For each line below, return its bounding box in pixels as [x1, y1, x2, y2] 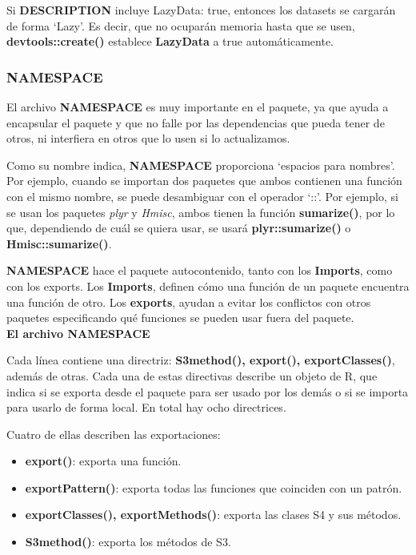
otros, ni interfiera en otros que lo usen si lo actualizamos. [6, 130, 290, 147]
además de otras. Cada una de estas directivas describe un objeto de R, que [6, 367, 378, 384]
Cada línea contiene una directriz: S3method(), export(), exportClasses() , [6, 352, 395, 368]
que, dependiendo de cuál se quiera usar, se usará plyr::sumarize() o [6, 219, 351, 236]
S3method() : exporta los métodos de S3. [25, 533, 231, 550]
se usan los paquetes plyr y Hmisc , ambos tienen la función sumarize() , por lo [6, 203, 395, 220]
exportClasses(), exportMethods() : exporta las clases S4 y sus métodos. [25, 506, 402, 523]
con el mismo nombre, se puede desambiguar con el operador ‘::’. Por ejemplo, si [6, 187, 398, 204]
